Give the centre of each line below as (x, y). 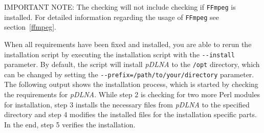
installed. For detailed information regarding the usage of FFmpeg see (112, 17)
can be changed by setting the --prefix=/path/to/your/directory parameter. (129, 74)
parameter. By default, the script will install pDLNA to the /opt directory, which (132, 64)
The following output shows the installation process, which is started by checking (131, 84)
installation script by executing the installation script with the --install (120, 54)
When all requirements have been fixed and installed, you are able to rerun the (128, 44)
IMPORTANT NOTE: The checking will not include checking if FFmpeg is (120, 7)
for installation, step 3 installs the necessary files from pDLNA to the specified (127, 104)
